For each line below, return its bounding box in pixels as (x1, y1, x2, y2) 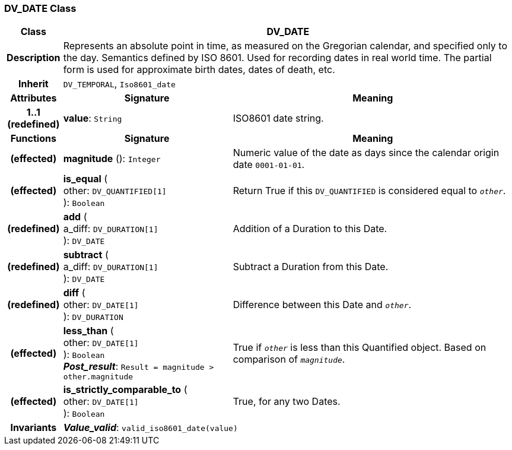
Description (7, 52, 61, 64)
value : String (63, 112, 122, 125)
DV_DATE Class (4, 2, 77, 14)
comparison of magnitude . (233, 353, 345, 365)
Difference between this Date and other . (233, 299, 412, 311)
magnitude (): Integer (63, 153, 161, 165)
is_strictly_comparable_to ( (63, 384, 187, 396)
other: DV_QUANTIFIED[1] (63, 185, 167, 197)
